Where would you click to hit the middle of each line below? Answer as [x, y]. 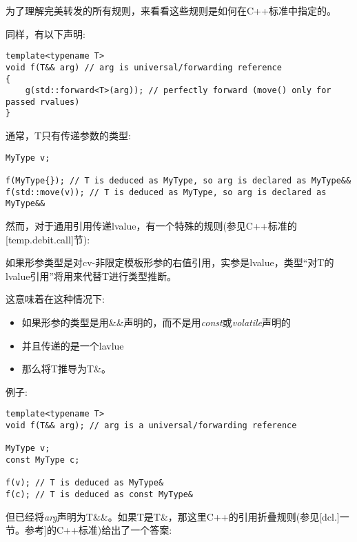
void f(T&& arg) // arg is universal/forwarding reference [144, 67]
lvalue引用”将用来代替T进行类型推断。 [91, 275]
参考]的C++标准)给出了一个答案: [98, 530]
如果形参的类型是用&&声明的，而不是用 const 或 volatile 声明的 [156, 322]
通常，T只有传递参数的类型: [68, 135]
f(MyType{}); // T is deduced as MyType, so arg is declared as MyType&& [178, 181]
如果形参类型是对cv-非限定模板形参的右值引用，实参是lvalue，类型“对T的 [170, 262]
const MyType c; [43, 460]
